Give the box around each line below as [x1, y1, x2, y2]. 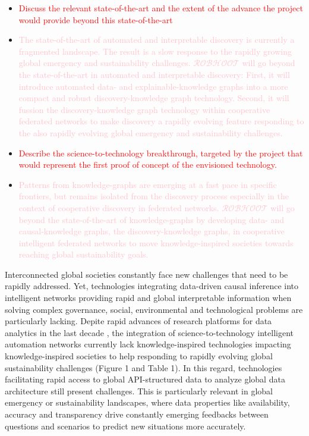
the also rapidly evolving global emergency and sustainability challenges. [18, 126, 283, 139]
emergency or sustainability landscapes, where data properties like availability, [5, 396, 290, 409]
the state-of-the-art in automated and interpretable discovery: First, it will [18, 68, 290, 80]
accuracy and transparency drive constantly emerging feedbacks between [5, 408, 269, 420]
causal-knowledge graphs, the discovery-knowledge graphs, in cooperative [18, 225, 285, 237]
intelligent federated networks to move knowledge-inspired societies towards [18, 236, 294, 249]
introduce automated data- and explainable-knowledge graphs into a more [18, 80, 288, 92]
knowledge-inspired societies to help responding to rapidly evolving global [5, 350, 273, 362]
